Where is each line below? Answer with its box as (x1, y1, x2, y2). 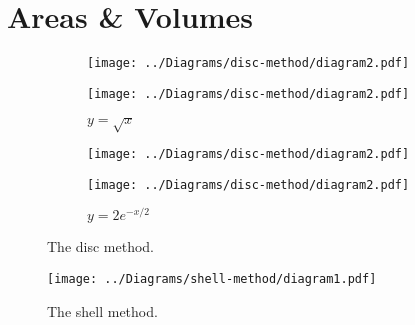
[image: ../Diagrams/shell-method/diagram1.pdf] (47, 271, 377, 286)
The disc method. (47, 236, 155, 257)
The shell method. (47, 300, 158, 321)
